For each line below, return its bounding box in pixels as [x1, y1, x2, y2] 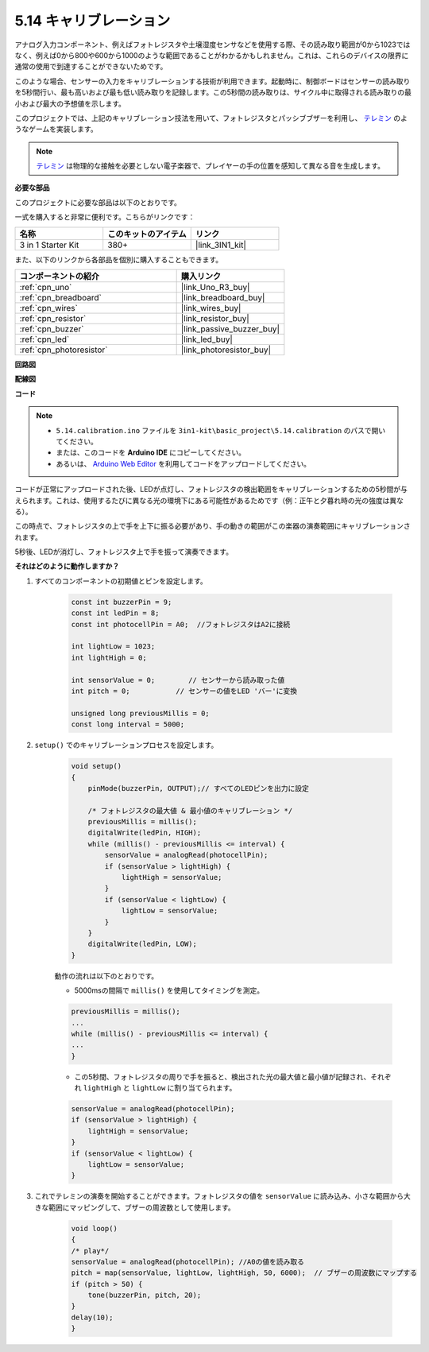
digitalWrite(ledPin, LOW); [87, 939, 198, 949]
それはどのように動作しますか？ [14, 561, 119, 571]
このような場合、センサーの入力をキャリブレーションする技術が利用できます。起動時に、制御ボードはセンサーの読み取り [14, 76, 411, 86]
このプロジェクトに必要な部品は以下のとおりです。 [14, 197, 182, 207]
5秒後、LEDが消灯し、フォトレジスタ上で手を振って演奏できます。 [14, 547, 234, 556]
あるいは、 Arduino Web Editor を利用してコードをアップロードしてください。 [56, 459, 311, 468]
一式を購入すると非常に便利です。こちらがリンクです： [14, 212, 195, 222]
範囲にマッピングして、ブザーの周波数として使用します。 [48, 1203, 236, 1212]
